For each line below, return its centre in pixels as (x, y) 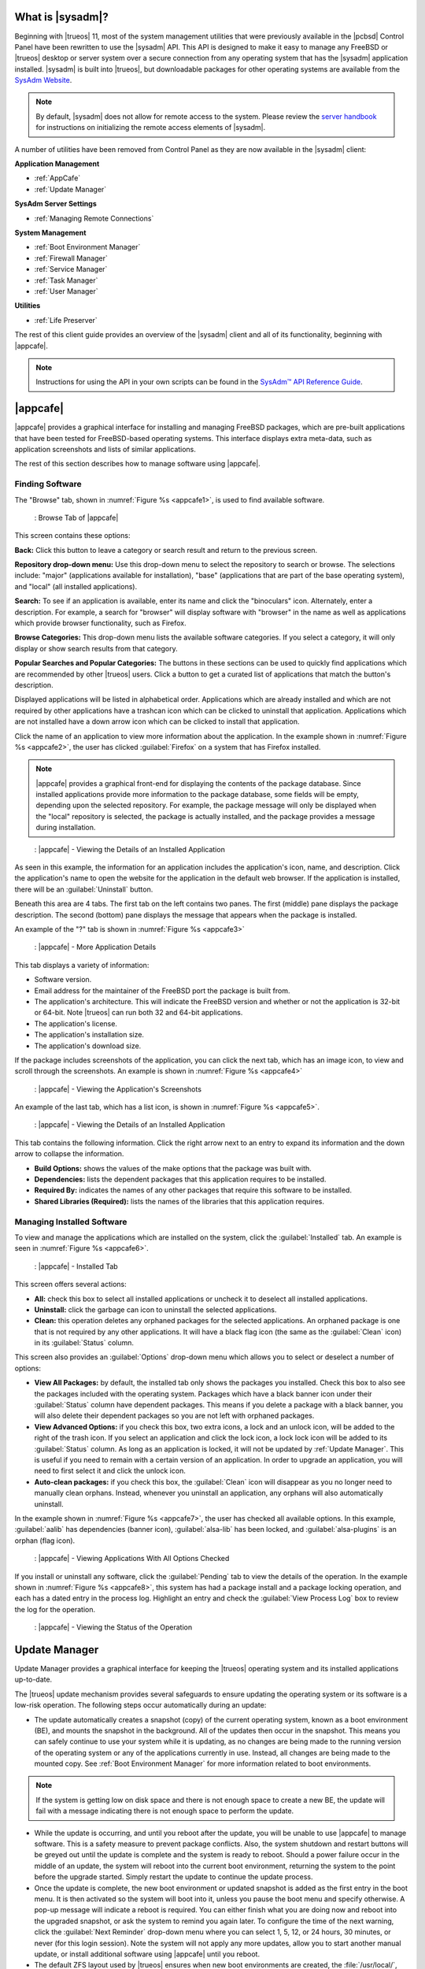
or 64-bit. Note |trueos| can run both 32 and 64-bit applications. (139, 1013)
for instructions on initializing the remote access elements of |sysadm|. (151, 128)
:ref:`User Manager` (66, 291)
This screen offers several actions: (70, 1285)
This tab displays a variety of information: (82, 965)
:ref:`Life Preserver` (66, 320)
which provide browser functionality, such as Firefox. (100, 623)
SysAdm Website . (43, 80)
